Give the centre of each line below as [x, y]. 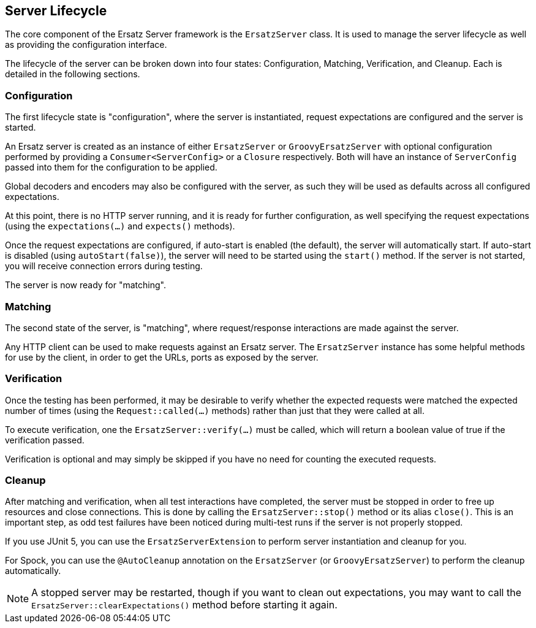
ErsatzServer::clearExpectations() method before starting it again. [184, 605]
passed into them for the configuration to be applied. [111, 167]
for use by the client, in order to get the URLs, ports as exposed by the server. [162, 357]
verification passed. [45, 440]
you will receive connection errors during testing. [104, 266]
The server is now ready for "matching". [85, 285]
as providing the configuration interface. [86, 45]
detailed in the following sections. [73, 74]
